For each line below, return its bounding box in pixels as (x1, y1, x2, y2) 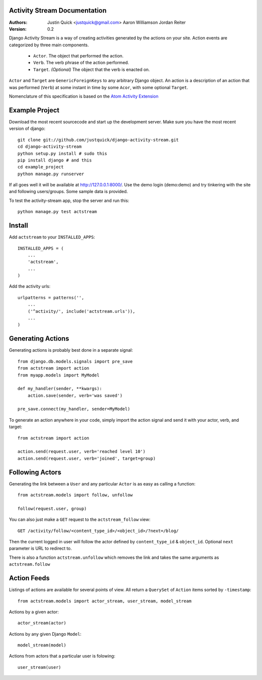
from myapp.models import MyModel (17, 372, 99, 378)
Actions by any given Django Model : (9, 631, 82, 637)
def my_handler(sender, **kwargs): (17, 386, 102, 392)
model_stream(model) (17, 643, 66, 648)
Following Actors (9, 468, 62, 476)
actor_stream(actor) (17, 620, 66, 626)
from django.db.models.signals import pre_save (17, 358, 133, 364)
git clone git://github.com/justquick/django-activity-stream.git (17, 137, 179, 143)
